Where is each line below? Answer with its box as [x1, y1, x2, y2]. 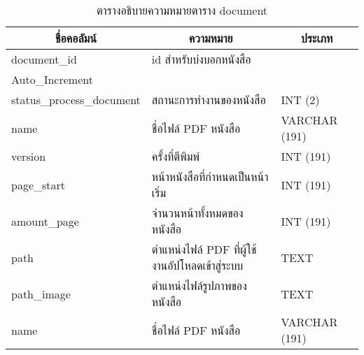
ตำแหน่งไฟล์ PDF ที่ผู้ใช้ [151, 241, 257, 257]
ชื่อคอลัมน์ [55, 30, 97, 46]
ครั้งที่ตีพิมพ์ [151, 148, 200, 164]
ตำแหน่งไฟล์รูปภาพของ [151, 277, 247, 294]
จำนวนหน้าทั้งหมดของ [151, 205, 244, 221]
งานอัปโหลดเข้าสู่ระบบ [151, 257, 244, 273]
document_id [11, 51, 77, 67]
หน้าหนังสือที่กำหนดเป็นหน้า [151, 168, 269, 184]
